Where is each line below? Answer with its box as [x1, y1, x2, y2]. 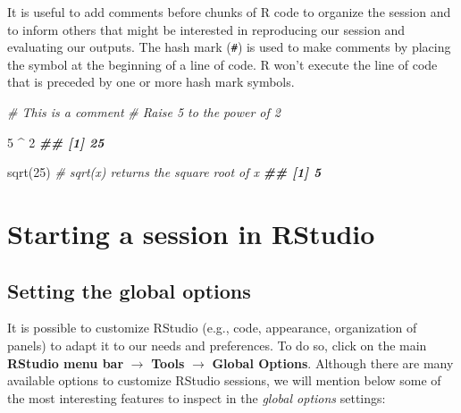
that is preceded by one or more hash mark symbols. [7, 72, 295, 91]
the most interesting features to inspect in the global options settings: [7, 388, 386, 407]
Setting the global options [7, 276, 251, 304]
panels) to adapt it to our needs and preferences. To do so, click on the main [7, 335, 427, 354]
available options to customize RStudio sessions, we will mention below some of [7, 371, 441, 390]
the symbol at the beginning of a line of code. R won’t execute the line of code [7, 55, 438, 73]
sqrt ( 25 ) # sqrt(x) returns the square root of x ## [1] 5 [7, 163, 322, 181]
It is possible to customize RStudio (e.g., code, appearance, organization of [7, 318, 417, 337]
